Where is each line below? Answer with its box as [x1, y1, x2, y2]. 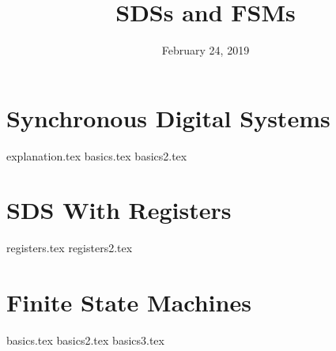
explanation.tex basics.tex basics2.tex [6, 147, 187, 164]
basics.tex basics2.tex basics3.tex [6, 332, 164, 349]
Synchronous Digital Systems [6, 101, 330, 134]
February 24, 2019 [161, 42, 250, 58]
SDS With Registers [6, 194, 232, 226]
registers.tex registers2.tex [6, 240, 133, 256]
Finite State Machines [6, 286, 251, 319]
